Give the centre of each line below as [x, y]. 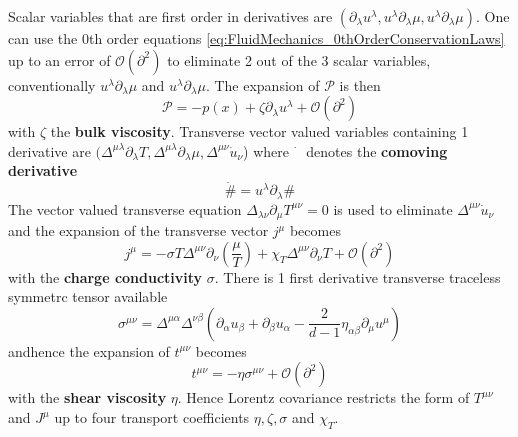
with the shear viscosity [87, 397]
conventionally [52, 84]
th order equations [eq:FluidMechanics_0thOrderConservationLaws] [296, 38]
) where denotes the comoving [345, 150]
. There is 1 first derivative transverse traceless [357, 276]
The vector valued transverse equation [125, 208]
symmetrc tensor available [88, 296]
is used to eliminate [393, 208]
